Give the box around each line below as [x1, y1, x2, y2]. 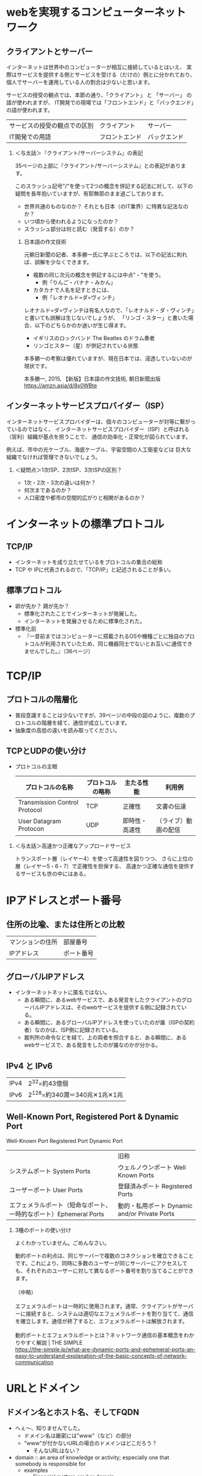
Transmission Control [17, 799, 79, 807]
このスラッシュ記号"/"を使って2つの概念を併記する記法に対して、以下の [14, 182, 194, 190]
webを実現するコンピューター [6, 5, 155, 19]
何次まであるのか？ [23, 486, 72, 494]
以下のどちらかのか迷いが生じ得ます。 [34, 322, 129, 329]
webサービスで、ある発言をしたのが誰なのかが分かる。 [23, 1041, 161, 1048]
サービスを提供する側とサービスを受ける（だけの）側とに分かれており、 [16, 71, 195, 78]
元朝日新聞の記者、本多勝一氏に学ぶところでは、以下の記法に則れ [23, 251, 188, 258]
